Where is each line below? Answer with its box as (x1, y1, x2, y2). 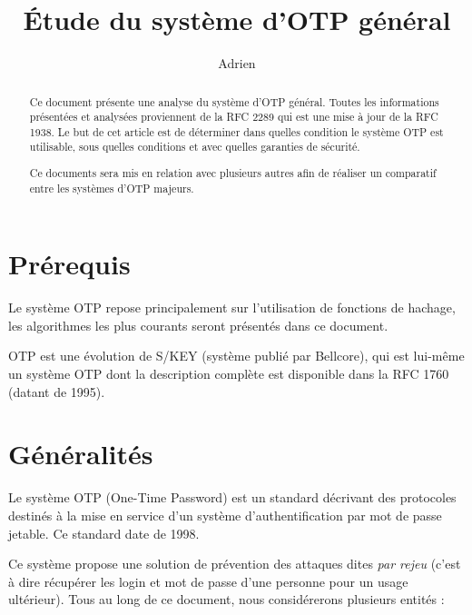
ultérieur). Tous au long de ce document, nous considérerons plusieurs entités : (8, 590, 445, 609)
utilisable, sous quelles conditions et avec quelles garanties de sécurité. (29, 139, 360, 154)
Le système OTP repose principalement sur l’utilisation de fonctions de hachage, (8, 298, 456, 317)
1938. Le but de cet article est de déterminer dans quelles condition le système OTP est (29, 124, 444, 139)
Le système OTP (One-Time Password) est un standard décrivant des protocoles (8, 488, 457, 507)
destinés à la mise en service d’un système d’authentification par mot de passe (8, 505, 442, 524)
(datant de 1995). (8, 382, 105, 401)
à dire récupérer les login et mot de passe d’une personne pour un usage (8, 571, 408, 590)
